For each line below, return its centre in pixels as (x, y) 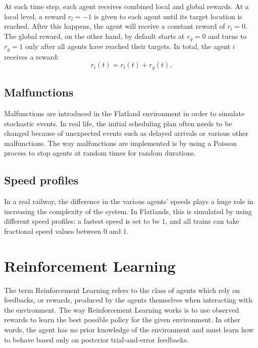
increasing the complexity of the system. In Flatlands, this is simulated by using (128, 211)
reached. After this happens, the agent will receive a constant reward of (115, 26)
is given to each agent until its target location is (168, 16)
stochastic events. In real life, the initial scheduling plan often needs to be (118, 123)
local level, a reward (35, 16)
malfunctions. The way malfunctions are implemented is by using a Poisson (120, 143)
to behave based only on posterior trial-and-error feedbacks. (96, 339)
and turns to (227, 36)
